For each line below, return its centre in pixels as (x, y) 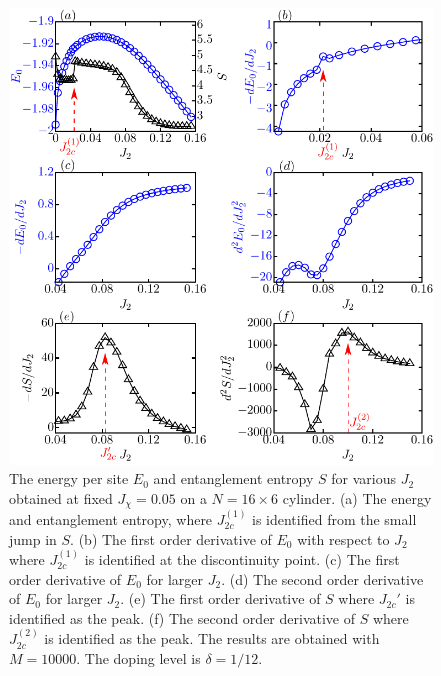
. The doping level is (138, 657)
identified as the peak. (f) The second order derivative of (182, 617)
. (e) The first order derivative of (220, 598)
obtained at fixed (61, 497)
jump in (33, 538)
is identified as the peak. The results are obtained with (212, 638)
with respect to (343, 538)
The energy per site (69, 478)
